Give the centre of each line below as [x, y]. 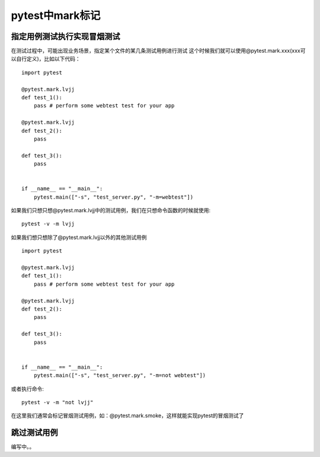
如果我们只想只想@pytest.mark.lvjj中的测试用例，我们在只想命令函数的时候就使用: [111, 210]
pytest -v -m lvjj [48, 224]
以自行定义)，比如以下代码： [46, 59]
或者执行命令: [28, 389]
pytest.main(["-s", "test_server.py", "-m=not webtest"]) [120, 375]
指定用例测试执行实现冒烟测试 [65, 36]
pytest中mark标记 [56, 15]
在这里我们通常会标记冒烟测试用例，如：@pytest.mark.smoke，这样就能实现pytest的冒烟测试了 [127, 416]
